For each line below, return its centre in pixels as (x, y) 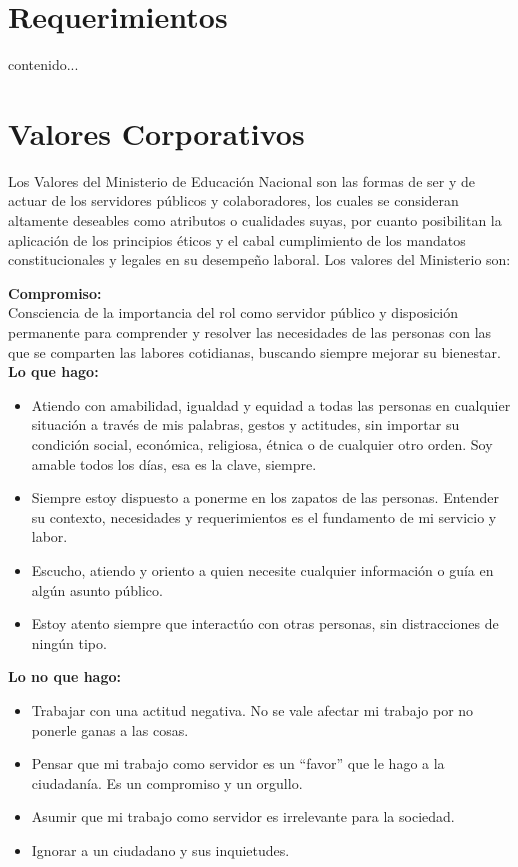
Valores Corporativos (156, 132)
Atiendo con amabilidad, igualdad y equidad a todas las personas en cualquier (271, 404)
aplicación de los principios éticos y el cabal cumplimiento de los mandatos (237, 239)
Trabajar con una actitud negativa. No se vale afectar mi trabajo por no (252, 709)
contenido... (43, 64)
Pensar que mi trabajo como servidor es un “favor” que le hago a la (238, 763)
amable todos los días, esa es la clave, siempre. (174, 463)
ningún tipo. (69, 642)
